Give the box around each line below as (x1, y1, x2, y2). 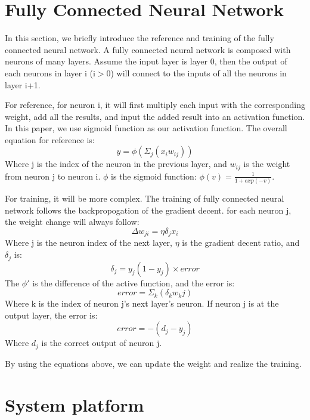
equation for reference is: (5, 133, 95, 146)
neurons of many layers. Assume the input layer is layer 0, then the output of (5, 55, 287, 67)
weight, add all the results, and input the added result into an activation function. (5, 110, 305, 122)
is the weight (243, 157, 290, 170)
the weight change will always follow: (5, 215, 139, 228)
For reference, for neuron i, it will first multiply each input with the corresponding (5, 98, 305, 111)
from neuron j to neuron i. (5, 169, 101, 182)
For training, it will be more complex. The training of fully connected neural (5, 192, 284, 205)
